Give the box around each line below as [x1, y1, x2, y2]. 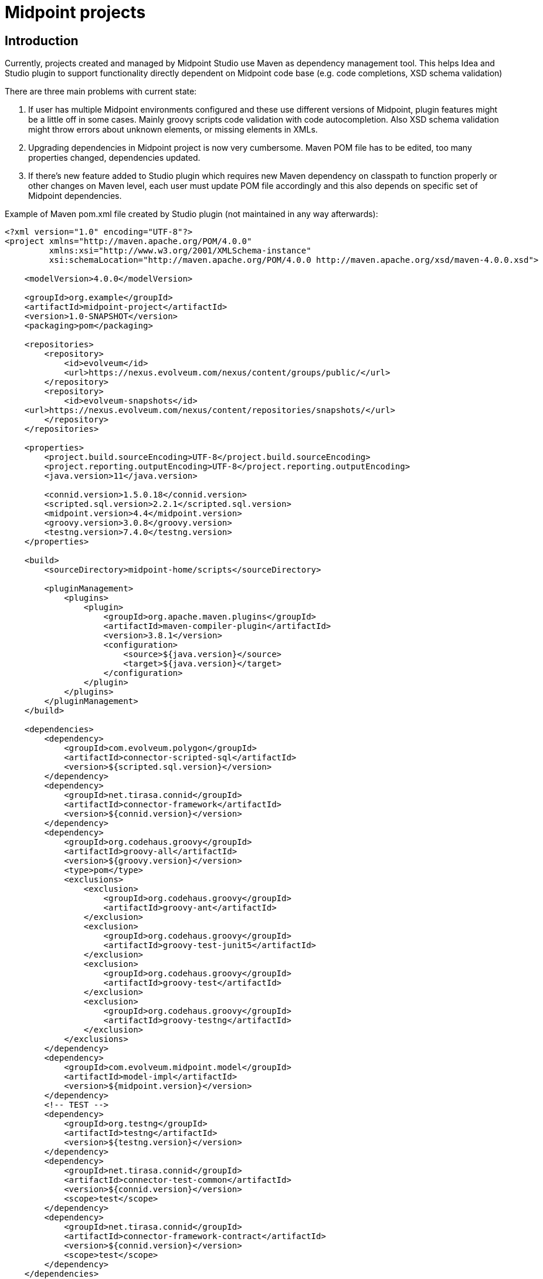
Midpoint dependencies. [28, 191, 122, 201]
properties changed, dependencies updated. [28, 153, 201, 163]
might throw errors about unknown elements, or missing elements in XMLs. [28, 124, 318, 135]
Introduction [5, 33, 79, 48]
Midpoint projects [5, 2, 146, 22]
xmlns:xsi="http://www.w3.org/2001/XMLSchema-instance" [49, 246, 311, 256]
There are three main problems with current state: [5, 86, 197, 97]
